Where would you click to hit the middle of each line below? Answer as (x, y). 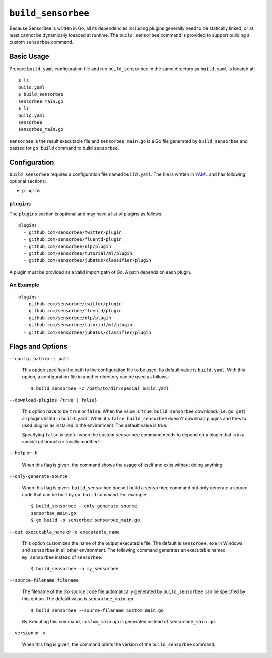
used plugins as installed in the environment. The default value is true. (95, 425)
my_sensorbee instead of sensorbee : (62, 557)
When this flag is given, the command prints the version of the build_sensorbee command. (119, 644)
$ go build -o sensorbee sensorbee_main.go (85, 520)
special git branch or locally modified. (61, 442)
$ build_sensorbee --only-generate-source (84, 506)
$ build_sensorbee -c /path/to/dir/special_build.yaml (100, 388)
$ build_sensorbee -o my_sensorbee (75, 569)
